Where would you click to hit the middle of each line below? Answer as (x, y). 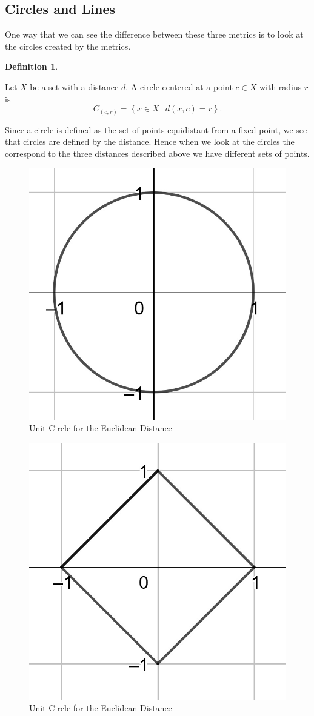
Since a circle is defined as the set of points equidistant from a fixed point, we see (156, 129)
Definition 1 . (32, 66)
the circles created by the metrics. (68, 46)
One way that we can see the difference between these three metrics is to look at (154, 34)
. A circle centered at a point (179, 86)
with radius (280, 86)
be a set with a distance (74, 86)
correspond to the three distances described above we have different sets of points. (157, 153)
